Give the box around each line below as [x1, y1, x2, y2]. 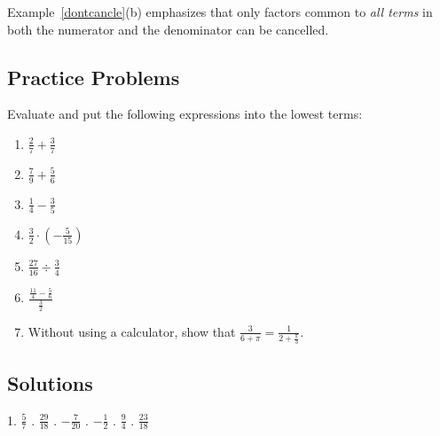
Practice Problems [7, 63, 180, 90]
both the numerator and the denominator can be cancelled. [7, 19, 329, 38]
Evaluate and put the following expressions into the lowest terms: [7, 105, 363, 123]
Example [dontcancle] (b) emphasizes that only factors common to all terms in [7, 3, 433, 20]
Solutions [7, 369, 93, 396]
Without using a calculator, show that [27, 322, 236, 340]
